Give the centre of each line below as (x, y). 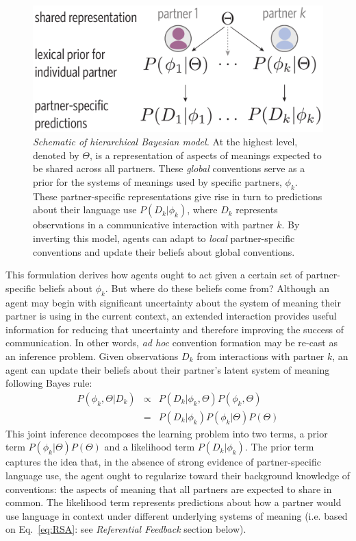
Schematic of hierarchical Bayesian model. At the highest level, (165, 142)
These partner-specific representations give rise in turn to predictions (178, 196)
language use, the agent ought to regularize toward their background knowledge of (178, 476)
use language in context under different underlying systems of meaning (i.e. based (177, 515)
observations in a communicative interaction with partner (153, 225)
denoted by (56, 155)
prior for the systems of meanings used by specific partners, (157, 182)
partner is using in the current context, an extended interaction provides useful (171, 316)
